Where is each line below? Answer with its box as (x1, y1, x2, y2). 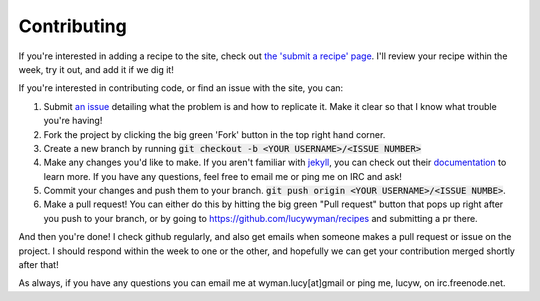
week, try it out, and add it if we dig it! (18, 63, 174, 75)
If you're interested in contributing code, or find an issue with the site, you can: (18, 82, 344, 94)
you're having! (43, 115, 103, 127)
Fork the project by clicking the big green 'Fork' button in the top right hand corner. (43, 128, 386, 140)
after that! (18, 259, 59, 271)
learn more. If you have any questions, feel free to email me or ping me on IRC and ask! (43, 170, 402, 182)
